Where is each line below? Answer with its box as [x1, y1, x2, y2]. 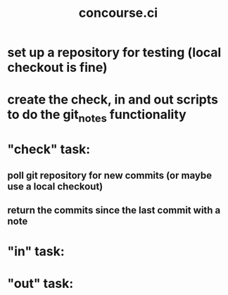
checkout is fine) [7, 60, 108, 75]
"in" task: [7, 244, 65, 260]
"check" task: [7, 142, 91, 158]
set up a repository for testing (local [7, 44, 222, 61]
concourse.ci [78, 5, 158, 21]
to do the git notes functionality [7, 107, 186, 125]
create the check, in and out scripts [7, 92, 218, 108]
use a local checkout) [7, 180, 103, 192]
